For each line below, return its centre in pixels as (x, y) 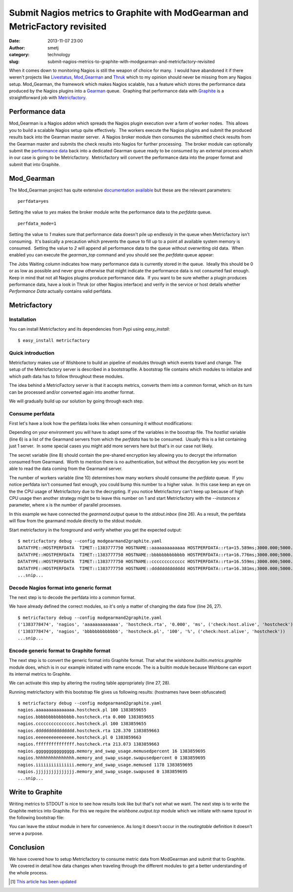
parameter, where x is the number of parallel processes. (65, 505)
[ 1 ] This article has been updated (43, 881)
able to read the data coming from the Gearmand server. (66, 468)
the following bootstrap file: (37, 818)
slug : (14, 62)
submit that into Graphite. (35, 164)
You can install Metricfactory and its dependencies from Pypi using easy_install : (90, 329)
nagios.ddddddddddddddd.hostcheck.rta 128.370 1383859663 (89, 731)
